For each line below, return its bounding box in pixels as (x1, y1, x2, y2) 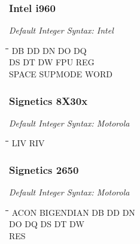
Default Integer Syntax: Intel (9, 24, 114, 37)
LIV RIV (11, 137, 45, 149)
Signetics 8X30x (9, 93, 88, 108)
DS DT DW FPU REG (9, 56, 95, 68)
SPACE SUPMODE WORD (9, 68, 112, 80)
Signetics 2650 (9, 162, 79, 177)
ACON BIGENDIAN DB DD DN (11, 206, 135, 218)
